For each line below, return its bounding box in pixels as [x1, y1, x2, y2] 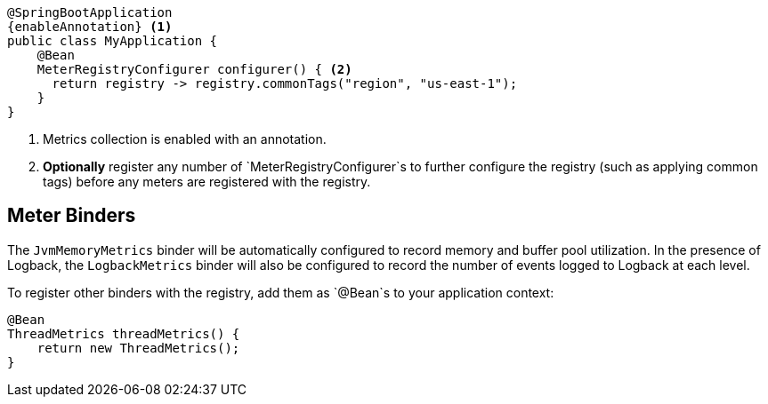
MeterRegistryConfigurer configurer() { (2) [36, 62, 352, 76]
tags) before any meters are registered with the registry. [43, 174, 371, 189]
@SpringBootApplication [7, 5, 173, 20]
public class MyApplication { [7, 34, 218, 48]
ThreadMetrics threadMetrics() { [7, 326, 240, 341]
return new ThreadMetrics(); [36, 340, 240, 355]
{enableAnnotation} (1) [7, 20, 173, 34]
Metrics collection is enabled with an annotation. [43, 131, 327, 147]
